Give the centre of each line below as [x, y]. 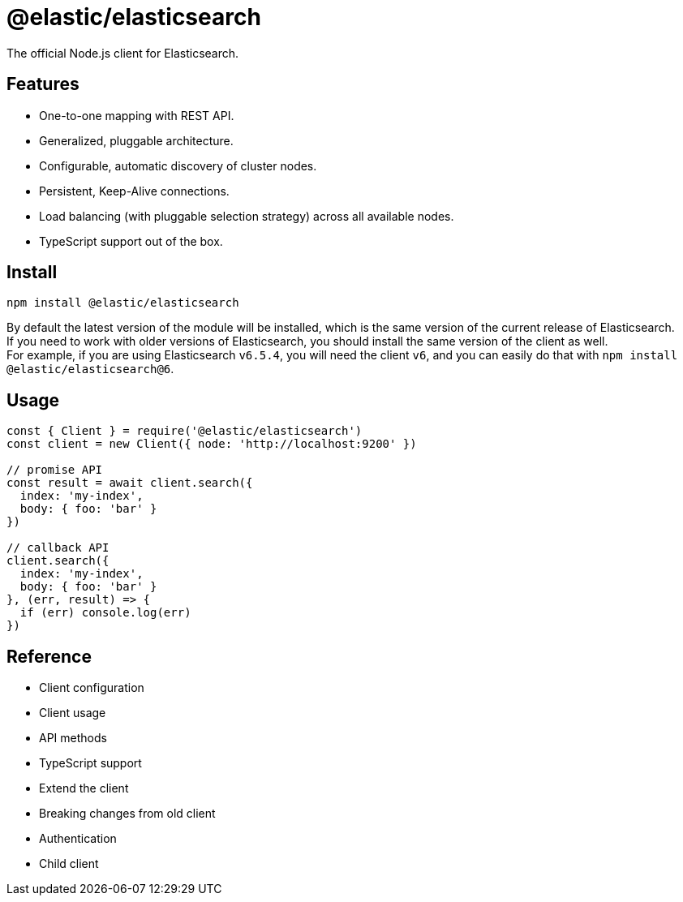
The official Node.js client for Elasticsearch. [123, 53]
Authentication [78, 839]
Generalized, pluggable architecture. [136, 140]
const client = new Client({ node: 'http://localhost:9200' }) [212, 444]
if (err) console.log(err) [105, 613]
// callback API [58, 548]
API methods [73, 738]
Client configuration [92, 688]
